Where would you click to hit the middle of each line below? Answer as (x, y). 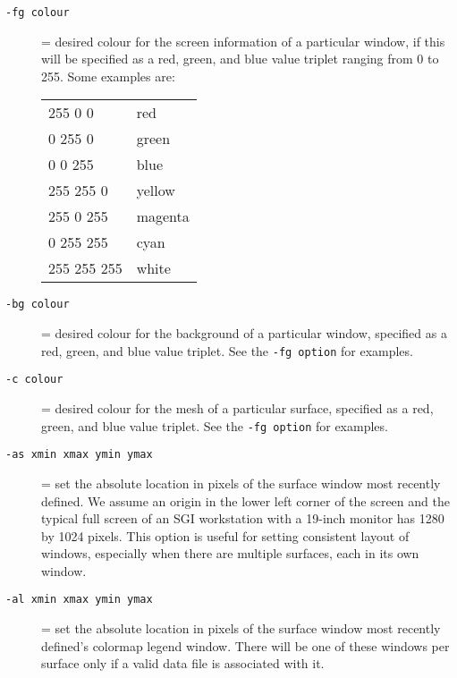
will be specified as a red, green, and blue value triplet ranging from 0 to (240, 59)
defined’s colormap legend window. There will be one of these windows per (245, 645)
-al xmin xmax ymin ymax (79, 600)
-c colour (34, 380)
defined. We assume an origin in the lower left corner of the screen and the (245, 500)
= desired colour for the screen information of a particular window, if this (243, 41)
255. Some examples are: (108, 76)
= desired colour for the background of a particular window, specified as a (244, 333)
